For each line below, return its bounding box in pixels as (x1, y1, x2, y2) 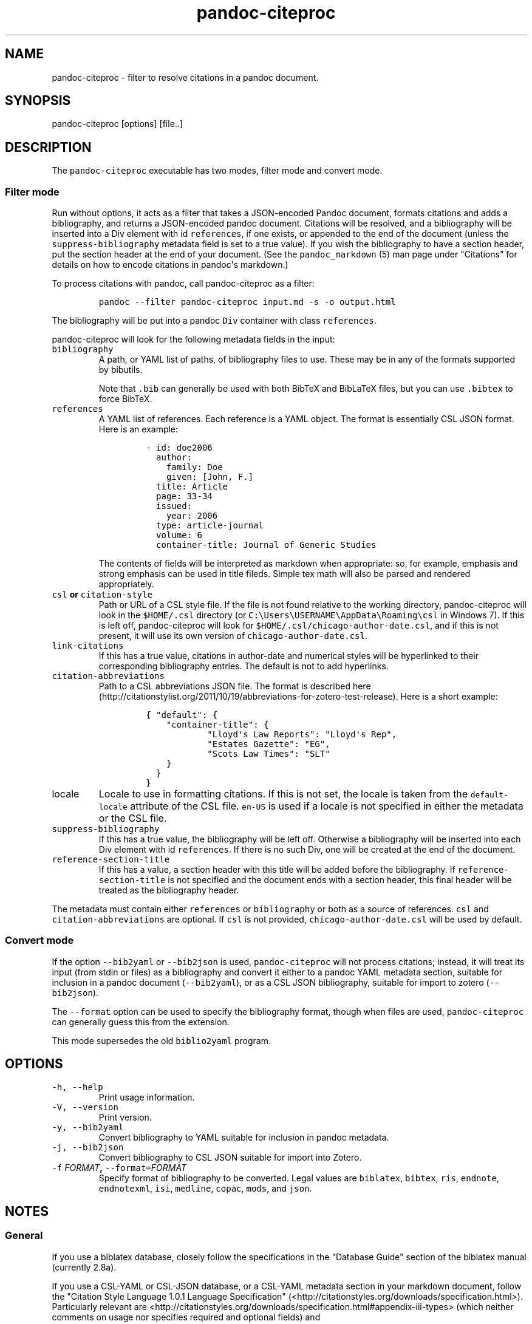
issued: (156, 501, 193, 511)
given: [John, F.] (166, 472, 254, 482)
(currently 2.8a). (52, 1261, 117, 1272)
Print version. (98, 1111, 152, 1122)
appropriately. (98, 579, 154, 590)
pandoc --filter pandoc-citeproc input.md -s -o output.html (98, 297, 396, 307)
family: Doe (166, 462, 223, 473)
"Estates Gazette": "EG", (207, 739, 330, 749)
